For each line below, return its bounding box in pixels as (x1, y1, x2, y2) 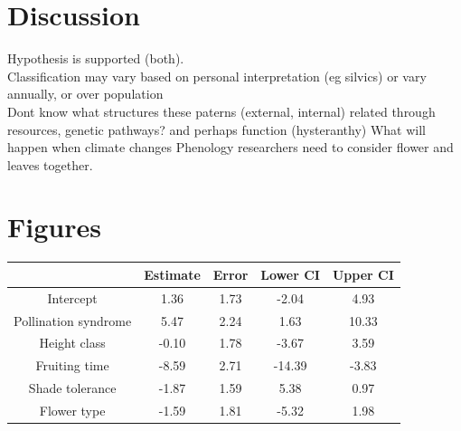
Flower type (39, 400, 106, 419)
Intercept (47, 288, 98, 307)
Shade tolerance (28, 378, 117, 397)
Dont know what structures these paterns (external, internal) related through (7, 101, 436, 120)
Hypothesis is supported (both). (7, 49, 184, 68)
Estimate (144, 264, 201, 283)
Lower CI (260, 264, 320, 283)
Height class (39, 333, 106, 352)
